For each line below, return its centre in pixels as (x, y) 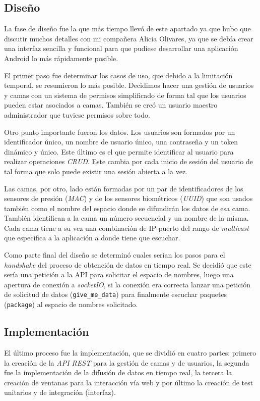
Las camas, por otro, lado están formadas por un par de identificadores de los (124, 188)
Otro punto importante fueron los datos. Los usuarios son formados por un (120, 132)
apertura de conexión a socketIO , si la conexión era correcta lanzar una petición (127, 284)
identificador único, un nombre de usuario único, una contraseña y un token (121, 142)
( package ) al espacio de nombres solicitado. (71, 304)
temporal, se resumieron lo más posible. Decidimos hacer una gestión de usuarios (129, 85)
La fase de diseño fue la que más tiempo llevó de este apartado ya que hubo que (127, 29)
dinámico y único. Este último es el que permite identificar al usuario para (119, 151)
